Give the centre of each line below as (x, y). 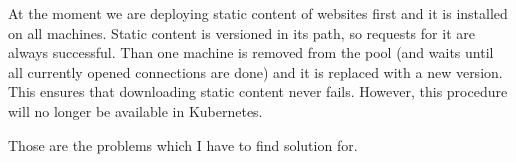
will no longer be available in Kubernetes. (135, 110)
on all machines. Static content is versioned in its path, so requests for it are (241, 32)
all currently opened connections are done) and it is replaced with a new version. (255, 71)
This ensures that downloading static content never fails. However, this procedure (258, 91)
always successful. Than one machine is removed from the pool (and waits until (251, 52)
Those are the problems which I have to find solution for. (183, 144)
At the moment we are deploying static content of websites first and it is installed (258, 13)
